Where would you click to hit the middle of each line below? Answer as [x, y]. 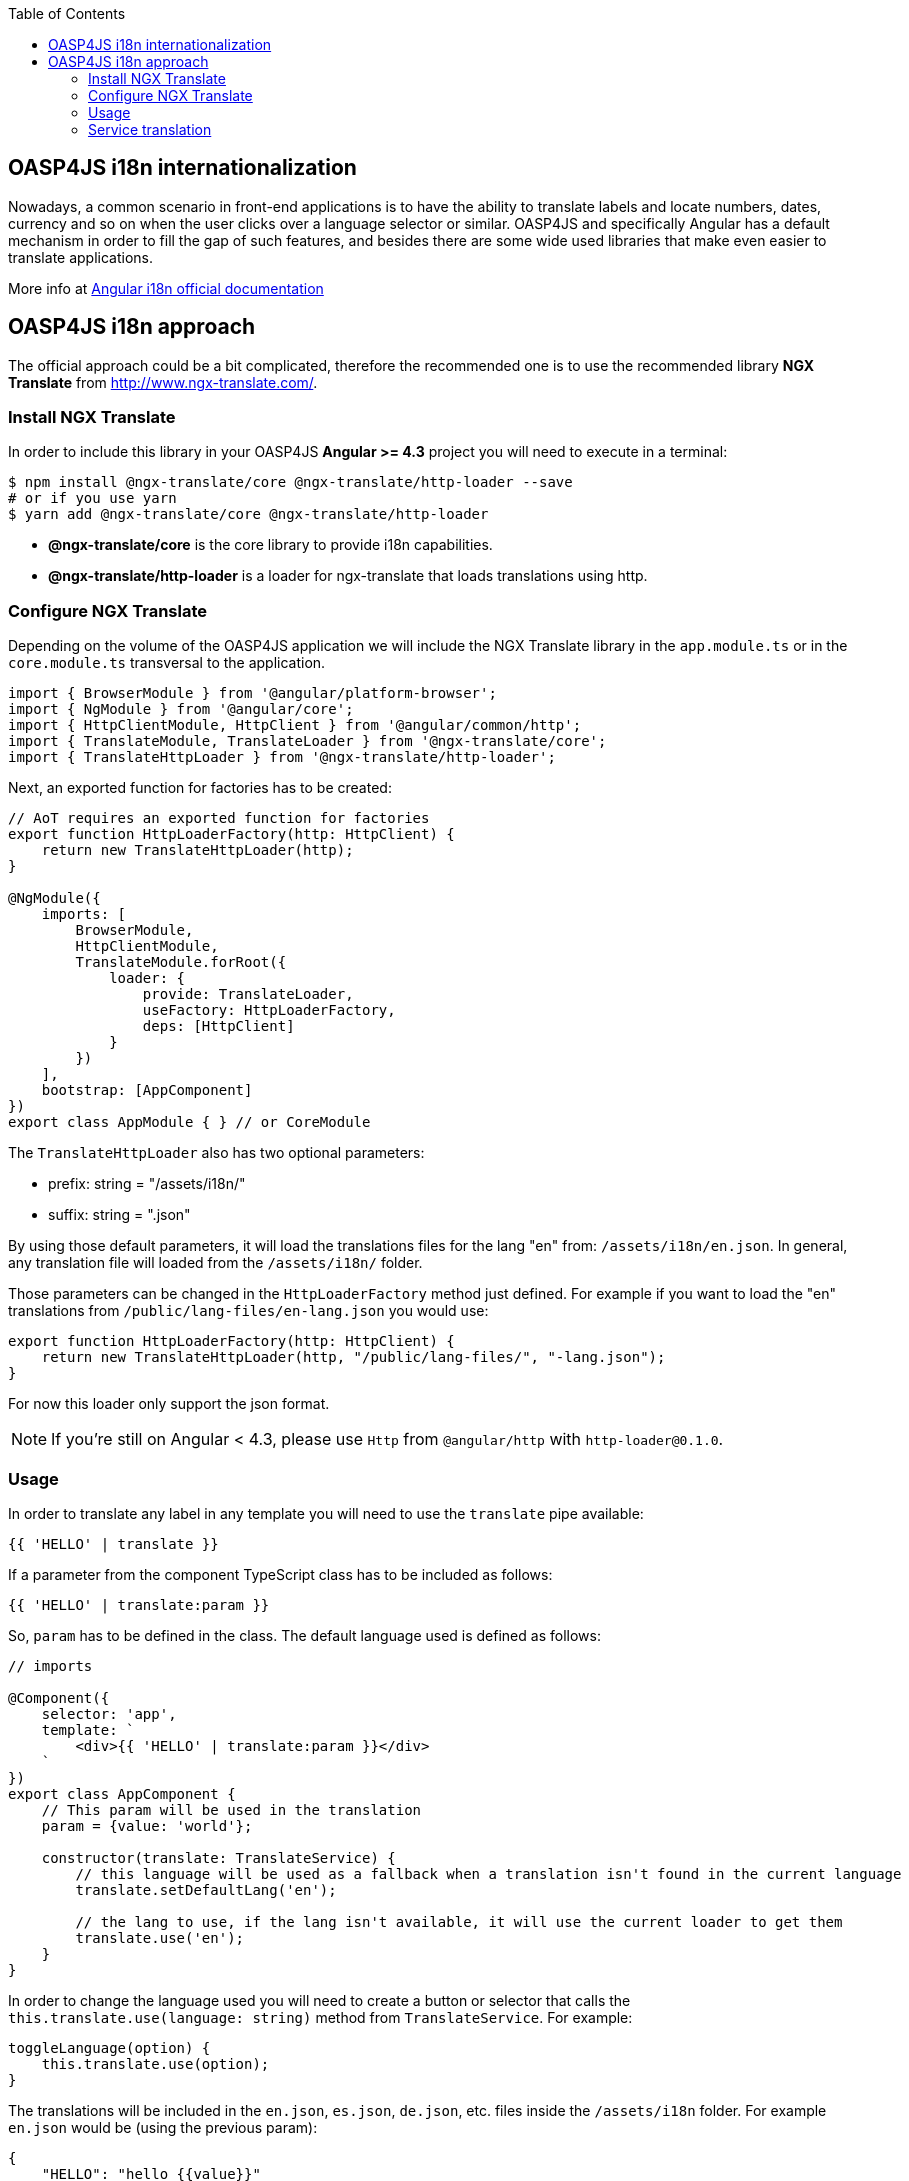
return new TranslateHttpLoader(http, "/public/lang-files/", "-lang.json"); [353, 1357]
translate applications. [81, 257]
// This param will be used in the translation [231, 1809]
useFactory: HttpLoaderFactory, [269, 1010]
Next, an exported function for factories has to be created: [200, 788]
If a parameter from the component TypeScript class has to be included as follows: [280, 1574]
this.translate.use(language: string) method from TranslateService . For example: [320, 2017]
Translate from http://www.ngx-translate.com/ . [163, 382]
